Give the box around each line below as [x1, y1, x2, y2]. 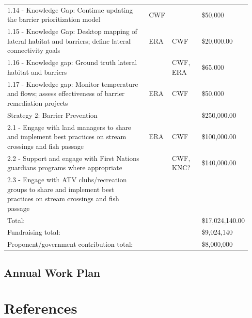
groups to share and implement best [7, 184, 114, 194]
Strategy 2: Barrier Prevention [7, 110, 98, 120]
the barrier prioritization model [7, 14, 100, 24]
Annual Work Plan [4, 265, 100, 280]
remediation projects [7, 97, 68, 108]
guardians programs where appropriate [7, 162, 122, 173]
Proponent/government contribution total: [7, 239, 133, 249]
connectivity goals [7, 45, 61, 55]
